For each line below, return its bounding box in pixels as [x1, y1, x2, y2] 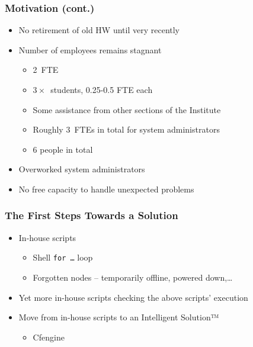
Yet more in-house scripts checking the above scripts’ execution [18, 291, 248, 303]
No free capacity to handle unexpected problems [18, 182, 194, 195]
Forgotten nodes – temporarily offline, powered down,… [33, 271, 233, 284]
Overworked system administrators [18, 163, 145, 175]
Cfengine [33, 330, 65, 343]
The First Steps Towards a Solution [5, 208, 178, 223]
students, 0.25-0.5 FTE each [50, 83, 153, 95]
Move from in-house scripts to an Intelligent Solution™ [18, 311, 219, 323]
